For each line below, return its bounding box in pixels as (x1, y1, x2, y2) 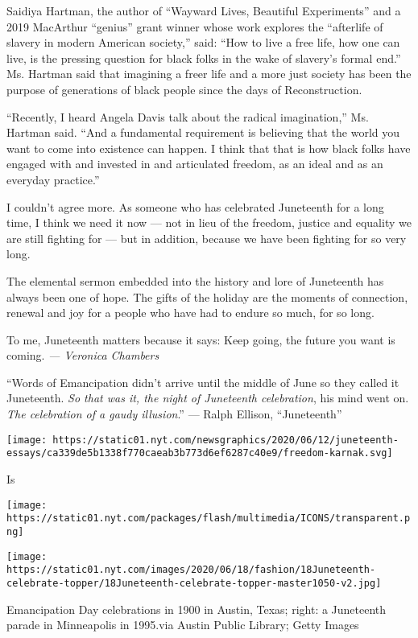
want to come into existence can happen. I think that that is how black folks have (6, 139, 411, 156)
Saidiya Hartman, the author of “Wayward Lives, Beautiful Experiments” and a (6, 2, 401, 19)
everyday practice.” (6, 171, 100, 187)
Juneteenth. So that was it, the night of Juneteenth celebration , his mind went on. (6, 389, 409, 406)
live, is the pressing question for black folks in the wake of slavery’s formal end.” (6, 49, 401, 66)
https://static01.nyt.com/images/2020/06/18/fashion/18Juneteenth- (6, 564, 376, 576)
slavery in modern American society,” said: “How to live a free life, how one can (6, 34, 400, 51)
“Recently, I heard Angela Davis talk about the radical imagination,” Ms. (6, 108, 369, 125)
